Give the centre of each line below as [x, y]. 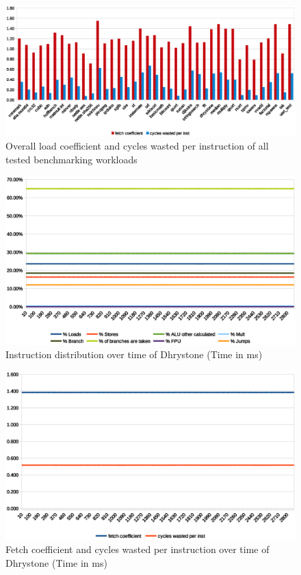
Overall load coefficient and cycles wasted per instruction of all [137, 146]
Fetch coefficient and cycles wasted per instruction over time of [138, 549]
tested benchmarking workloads [71, 160]
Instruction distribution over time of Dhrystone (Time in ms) [134, 354]
